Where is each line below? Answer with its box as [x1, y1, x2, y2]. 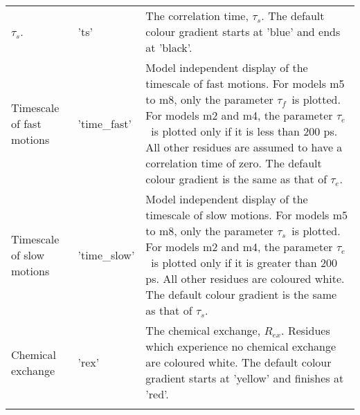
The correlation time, [145, 8, 249, 24]
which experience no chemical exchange [145, 338, 336, 354]
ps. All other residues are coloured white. [145, 270, 345, 286]
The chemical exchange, [145, 322, 261, 338]
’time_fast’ [78, 115, 132, 131]
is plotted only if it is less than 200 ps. [151, 123, 338, 139]
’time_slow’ [78, 246, 135, 263]
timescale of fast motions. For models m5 [145, 75, 345, 91]
